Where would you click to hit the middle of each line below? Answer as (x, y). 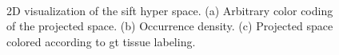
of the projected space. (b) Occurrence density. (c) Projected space (170, 26)
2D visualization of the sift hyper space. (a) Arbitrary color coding (170, 10)
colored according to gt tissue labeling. (101, 41)
